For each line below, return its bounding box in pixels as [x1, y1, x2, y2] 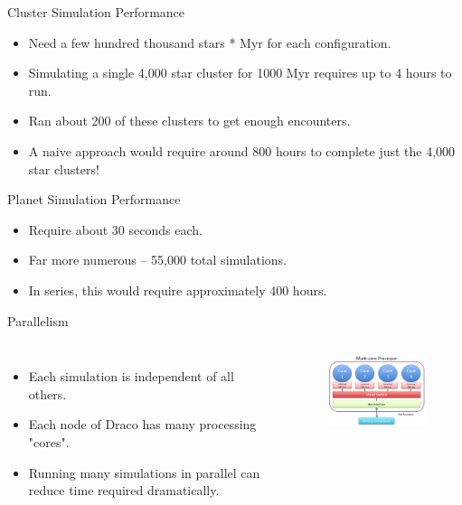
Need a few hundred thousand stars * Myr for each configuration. [28, 33, 391, 51]
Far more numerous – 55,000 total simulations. [28, 250, 288, 269]
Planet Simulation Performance [7, 190, 181, 209]
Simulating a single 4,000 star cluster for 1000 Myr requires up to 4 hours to [28, 63, 452, 82]
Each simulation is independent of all [28, 367, 234, 386]
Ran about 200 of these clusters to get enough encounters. [28, 111, 351, 130]
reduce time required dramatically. [28, 481, 220, 500]
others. [28, 384, 67, 403]
